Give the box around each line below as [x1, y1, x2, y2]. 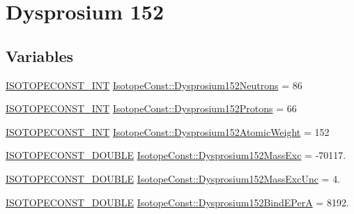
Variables [6, 45, 74, 66]
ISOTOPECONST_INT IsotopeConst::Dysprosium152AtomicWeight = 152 [6, 124, 330, 139]
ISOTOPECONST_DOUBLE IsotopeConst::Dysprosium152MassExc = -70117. [6, 148, 346, 162]
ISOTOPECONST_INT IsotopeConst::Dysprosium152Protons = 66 [6, 101, 297, 116]
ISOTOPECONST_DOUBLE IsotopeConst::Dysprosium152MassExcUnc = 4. [6, 171, 341, 185]
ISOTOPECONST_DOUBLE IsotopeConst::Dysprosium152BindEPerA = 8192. [6, 194, 349, 209]
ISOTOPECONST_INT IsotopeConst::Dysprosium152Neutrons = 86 [6, 77, 302, 92]
